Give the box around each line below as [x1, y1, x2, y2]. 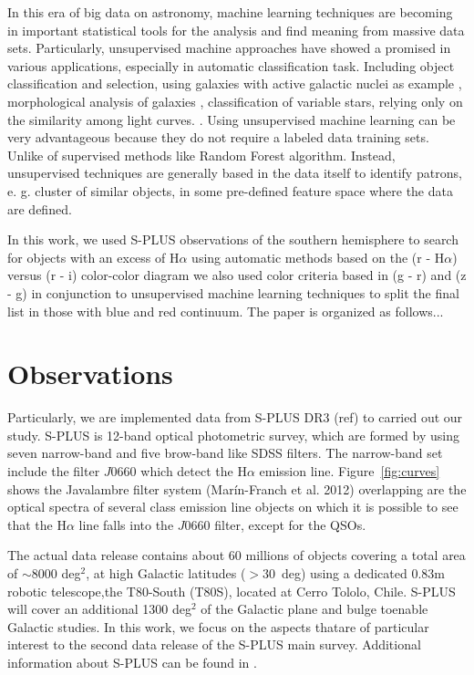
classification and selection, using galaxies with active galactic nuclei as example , [7, 74, 462, 93]
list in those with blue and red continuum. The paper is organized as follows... [7, 301, 444, 320]
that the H [7, 514, 67, 534]
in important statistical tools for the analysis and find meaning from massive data [7, 20, 465, 39]
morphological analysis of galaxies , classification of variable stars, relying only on [7, 91, 463, 110]
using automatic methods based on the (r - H [191, 247, 445, 266]
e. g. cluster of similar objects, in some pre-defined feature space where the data [7, 181, 453, 200]
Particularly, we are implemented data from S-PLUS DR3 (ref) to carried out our [7, 408, 463, 427]
